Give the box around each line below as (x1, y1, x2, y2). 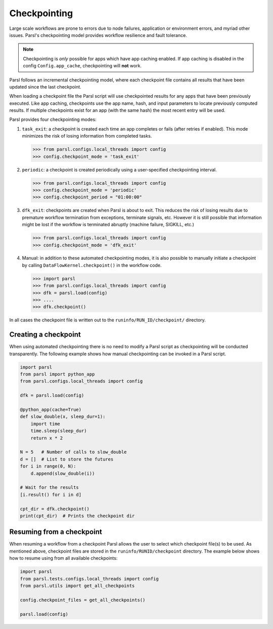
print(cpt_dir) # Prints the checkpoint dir (20, 513, 135, 519)
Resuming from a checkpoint (9, 528, 102, 536)
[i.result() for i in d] (20, 491, 82, 497)
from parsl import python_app (20, 371, 95, 377)
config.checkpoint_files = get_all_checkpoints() (20, 597, 146, 603)
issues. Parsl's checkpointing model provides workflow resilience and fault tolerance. (9, 32, 187, 38)
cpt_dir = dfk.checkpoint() (20, 506, 89, 512)
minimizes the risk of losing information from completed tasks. (22, 133, 152, 139)
